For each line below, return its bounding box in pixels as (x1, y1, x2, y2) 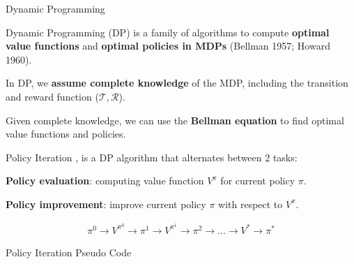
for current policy (220, 173, 295, 188)
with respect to (218, 196, 283, 211)
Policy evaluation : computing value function (6, 173, 204, 188)
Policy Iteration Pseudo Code (6, 244, 132, 259)
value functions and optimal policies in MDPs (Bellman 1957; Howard (6, 38, 330, 53)
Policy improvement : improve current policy (6, 196, 206, 211)
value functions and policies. (6, 126, 126, 141)
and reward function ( (6, 89, 99, 103)
